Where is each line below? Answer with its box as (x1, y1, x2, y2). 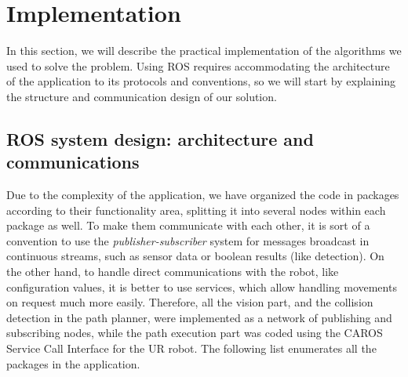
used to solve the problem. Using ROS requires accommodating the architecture (6, 57, 390, 74)
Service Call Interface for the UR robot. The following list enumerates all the (6, 340, 377, 357)
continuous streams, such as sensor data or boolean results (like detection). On (6, 248, 384, 264)
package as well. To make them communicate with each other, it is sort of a (6, 217, 370, 234)
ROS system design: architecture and (6, 126, 314, 150)
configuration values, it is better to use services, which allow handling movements (6, 278, 397, 295)
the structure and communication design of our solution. (6, 88, 277, 104)
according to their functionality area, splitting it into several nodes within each (6, 201, 386, 218)
